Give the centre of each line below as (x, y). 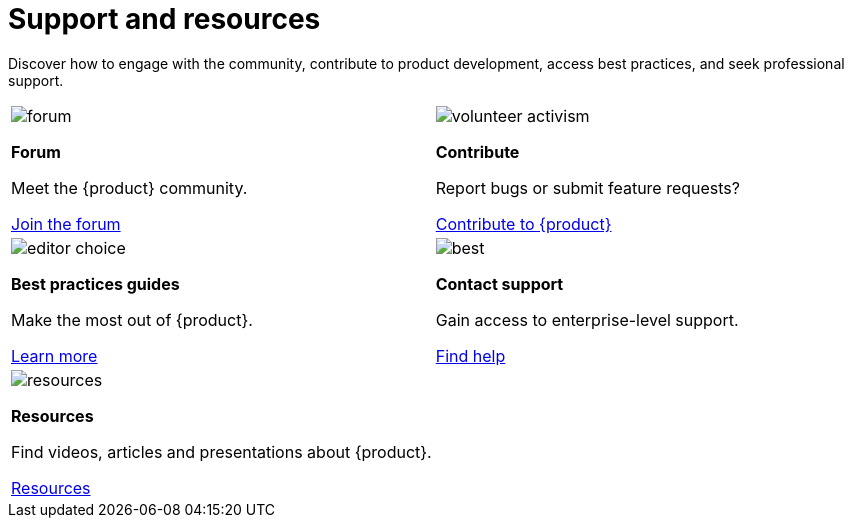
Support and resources (164, 19)
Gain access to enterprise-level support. (587, 319)
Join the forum (66, 223)
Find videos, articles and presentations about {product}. (221, 451)
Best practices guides (95, 283)
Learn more (54, 355)
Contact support (499, 283)
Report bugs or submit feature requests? (587, 187)
